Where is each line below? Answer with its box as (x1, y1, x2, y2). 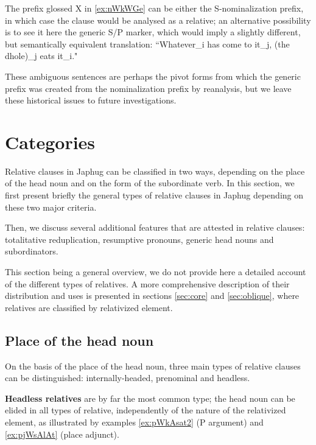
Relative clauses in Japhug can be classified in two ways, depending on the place (5, 164, 305, 177)
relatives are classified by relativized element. (5, 301, 173, 314)
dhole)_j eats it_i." (5, 49, 78, 62)
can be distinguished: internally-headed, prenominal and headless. (5, 371, 250, 384)
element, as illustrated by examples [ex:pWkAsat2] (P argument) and (5, 415, 264, 428)
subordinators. (5, 245, 58, 258)
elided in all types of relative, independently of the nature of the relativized (5, 404, 286, 416)
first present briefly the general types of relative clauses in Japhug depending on (5, 189, 304, 201)
